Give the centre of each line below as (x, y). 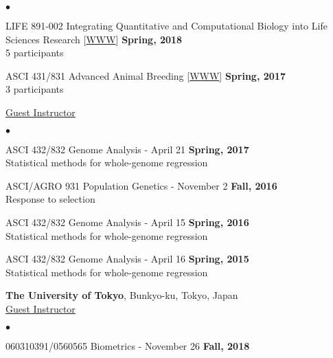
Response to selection (50, 199)
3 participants (35, 89)
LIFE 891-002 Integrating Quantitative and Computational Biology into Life (166, 25)
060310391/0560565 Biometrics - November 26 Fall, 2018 (128, 345)
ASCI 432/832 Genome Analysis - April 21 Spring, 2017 (127, 149)
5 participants (35, 53)
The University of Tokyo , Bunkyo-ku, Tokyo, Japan (122, 295)
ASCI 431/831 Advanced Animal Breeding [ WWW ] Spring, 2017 (146, 75)
